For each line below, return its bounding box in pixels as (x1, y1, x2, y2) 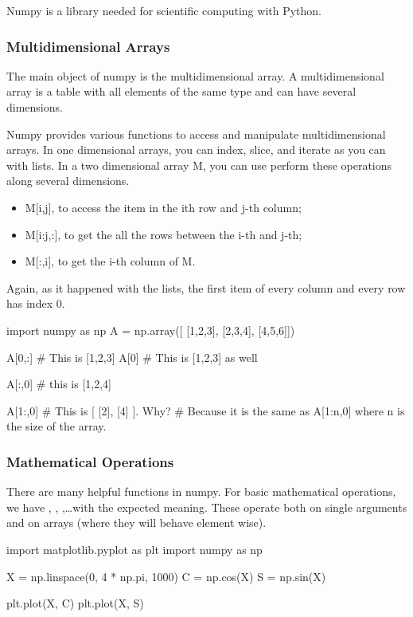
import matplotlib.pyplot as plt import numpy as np (6, 540, 263, 557)
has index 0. (6, 295, 65, 312)
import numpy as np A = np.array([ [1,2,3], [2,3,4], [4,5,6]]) (6, 321, 295, 338)
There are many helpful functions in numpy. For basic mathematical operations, (6, 483, 396, 500)
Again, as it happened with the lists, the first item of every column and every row (6, 279, 406, 296)
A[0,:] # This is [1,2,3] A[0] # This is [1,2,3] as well (6, 348, 258, 365)
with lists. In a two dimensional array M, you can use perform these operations (6, 156, 392, 173)
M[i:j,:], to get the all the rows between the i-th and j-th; (25, 226, 302, 242)
